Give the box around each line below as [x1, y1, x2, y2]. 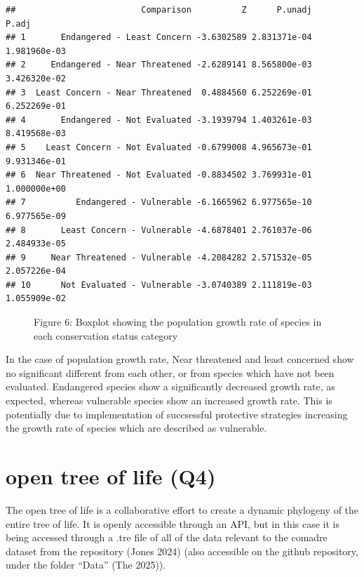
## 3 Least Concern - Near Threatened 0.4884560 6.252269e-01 [6, 87, 312, 98]
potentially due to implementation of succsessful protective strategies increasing [6, 406, 348, 421]
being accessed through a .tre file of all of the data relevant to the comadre [6, 530, 328, 545]
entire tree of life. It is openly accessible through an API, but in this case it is [6, 516, 339, 531]
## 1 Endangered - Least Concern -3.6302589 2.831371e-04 [6, 32, 312, 43]
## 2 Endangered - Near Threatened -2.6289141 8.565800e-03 [6, 60, 312, 70]
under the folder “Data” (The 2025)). [6, 557, 166, 572]
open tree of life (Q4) [6, 462, 216, 490]
